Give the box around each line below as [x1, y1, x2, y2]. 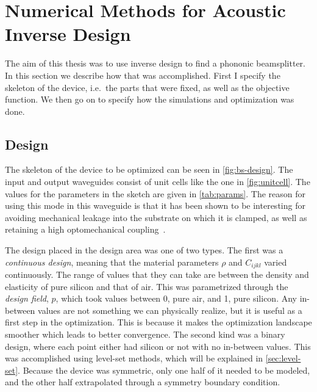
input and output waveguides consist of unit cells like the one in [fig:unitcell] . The [5, 175, 310, 188]
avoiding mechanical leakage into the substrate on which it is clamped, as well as [5, 211, 307, 223]
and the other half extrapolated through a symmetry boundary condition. [5, 376, 280, 388]
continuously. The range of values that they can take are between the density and [5, 268, 309, 281]
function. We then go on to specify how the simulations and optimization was [5, 93, 294, 106]
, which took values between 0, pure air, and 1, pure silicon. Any [55, 292, 297, 305]
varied [264, 255, 287, 268]
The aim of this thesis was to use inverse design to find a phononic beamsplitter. [5, 57, 305, 70]
